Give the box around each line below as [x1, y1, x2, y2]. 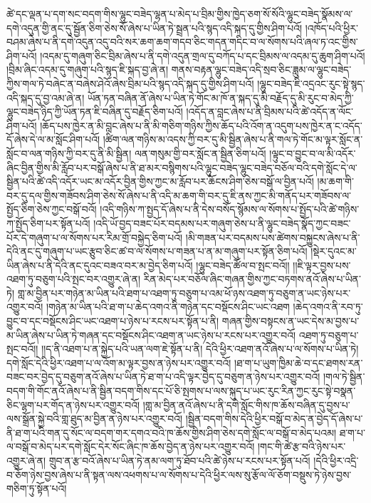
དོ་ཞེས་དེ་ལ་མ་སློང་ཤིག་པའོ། [6, 132, 100, 147]
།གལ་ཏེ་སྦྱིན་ [323, 369, 365, 384]
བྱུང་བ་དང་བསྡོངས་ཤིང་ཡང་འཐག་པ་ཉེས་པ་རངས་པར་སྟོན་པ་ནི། [6, 313, 219, 328]
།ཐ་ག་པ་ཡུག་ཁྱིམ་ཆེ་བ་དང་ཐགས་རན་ [234, 355, 363, 370]
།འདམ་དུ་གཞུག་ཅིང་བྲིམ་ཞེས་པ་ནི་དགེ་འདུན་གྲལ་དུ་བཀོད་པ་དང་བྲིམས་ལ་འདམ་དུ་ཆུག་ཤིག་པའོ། [40, 48, 365, 63]
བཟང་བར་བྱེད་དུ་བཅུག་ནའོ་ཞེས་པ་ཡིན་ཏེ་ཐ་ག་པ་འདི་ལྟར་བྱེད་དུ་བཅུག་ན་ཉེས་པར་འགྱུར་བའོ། [6, 369, 320, 384]
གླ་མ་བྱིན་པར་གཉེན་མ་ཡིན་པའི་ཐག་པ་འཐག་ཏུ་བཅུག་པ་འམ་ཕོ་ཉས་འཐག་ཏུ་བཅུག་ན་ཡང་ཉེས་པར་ [17, 285, 351, 300]
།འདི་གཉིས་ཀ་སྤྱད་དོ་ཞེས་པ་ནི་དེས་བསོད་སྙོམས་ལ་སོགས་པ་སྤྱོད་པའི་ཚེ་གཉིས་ [100, 202, 360, 217]
